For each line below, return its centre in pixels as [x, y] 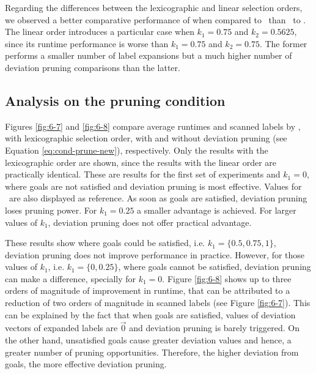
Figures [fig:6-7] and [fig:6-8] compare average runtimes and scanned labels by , [153, 126]
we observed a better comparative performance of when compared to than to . [156, 19]
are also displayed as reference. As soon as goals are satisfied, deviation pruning [158, 198]
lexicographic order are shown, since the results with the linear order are [141, 162]
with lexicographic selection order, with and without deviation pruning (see [146, 138]
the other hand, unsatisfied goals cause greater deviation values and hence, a [148, 340]
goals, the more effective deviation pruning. [86, 364]
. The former [283, 43]
